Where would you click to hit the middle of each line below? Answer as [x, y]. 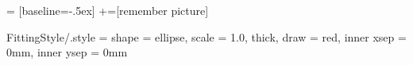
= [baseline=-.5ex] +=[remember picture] [108, 10]
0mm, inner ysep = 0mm [67, 52]
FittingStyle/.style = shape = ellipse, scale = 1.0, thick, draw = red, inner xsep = [206, 36]
